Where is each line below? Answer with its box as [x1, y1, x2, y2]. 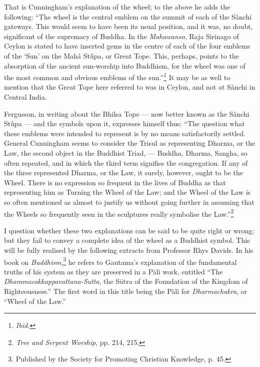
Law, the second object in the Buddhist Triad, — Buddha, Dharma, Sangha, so [4, 147, 247, 158]
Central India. [4, 92, 47, 102]
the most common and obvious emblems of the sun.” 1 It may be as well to [4, 71, 230, 82]
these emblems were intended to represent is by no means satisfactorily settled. [4, 128, 245, 138]
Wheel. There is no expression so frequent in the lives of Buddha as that [4, 177, 226, 187]
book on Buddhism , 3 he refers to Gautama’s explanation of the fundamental [4, 255, 237, 267]
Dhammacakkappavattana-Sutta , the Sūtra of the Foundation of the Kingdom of [4, 276, 248, 286]
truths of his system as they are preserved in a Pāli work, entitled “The [4, 266, 223, 276]
